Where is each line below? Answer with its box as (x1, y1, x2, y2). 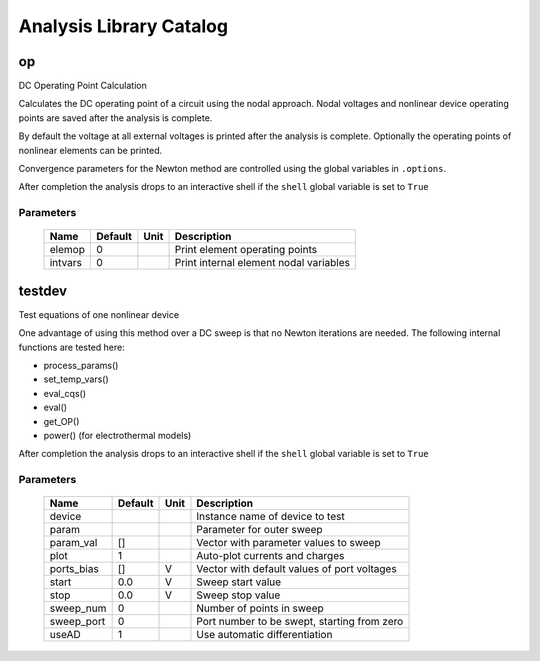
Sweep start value (196, 575, 282, 589)
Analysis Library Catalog (18, 15, 229, 37)
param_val (49, 536, 98, 550)
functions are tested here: (18, 341, 125, 353)
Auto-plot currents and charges (196, 549, 345, 563)
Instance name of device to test (196, 510, 345, 524)
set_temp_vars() (43, 373, 109, 385)
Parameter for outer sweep (196, 523, 324, 537)
